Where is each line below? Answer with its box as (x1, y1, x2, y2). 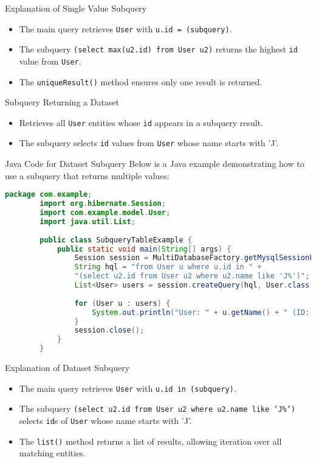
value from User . (19, 54, 81, 67)
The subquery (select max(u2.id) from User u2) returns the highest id (19, 43, 298, 55)
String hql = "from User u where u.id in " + (74, 263, 262, 272)
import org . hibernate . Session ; (39, 199, 166, 208)
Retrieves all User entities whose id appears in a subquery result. (19, 116, 263, 129)
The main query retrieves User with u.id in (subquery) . (19, 381, 236, 394)
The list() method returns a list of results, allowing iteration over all (19, 434, 282, 447)
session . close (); (74, 326, 145, 335)
